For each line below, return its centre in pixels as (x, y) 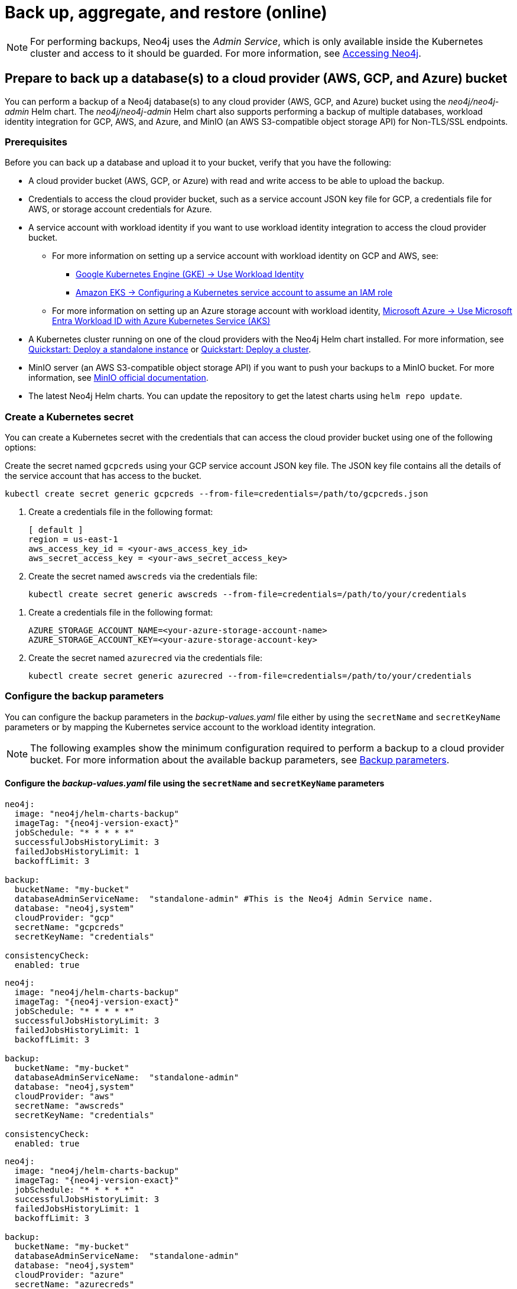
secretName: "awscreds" (69, 1106)
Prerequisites (36, 142)
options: (21, 448)
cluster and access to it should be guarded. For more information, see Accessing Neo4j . (226, 53)
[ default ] (56, 530)
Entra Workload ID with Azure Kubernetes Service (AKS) (161, 321)
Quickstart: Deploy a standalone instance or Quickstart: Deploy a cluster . (170, 349)
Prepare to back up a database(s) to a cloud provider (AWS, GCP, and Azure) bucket (256, 79)
